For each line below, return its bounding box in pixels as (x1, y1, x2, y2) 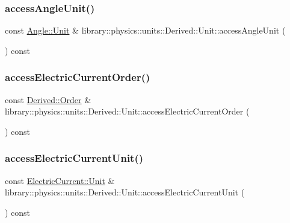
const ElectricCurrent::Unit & (5, 174, 115, 186)
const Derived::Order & (5, 93, 91, 106)
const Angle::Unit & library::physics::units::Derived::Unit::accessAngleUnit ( (5, 24, 286, 37)
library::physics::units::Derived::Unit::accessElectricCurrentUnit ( (5, 186, 245, 198)
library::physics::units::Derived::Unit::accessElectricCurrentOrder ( (5, 105, 250, 117)
